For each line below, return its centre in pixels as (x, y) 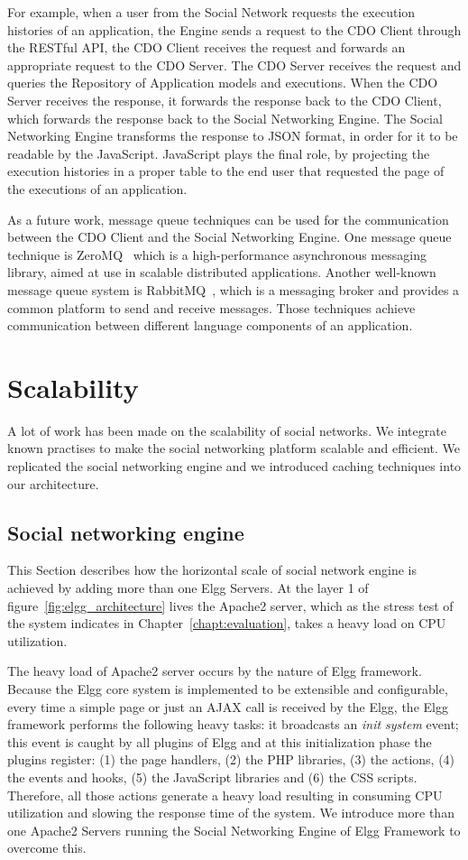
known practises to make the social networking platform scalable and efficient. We (234, 448)
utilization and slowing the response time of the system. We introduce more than (231, 813)
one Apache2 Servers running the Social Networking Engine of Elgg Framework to (234, 830)
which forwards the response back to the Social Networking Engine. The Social (225, 118)
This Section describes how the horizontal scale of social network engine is (212, 570)
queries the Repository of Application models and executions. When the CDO (223, 83)
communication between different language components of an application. (210, 325)
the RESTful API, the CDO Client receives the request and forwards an (206, 47)
